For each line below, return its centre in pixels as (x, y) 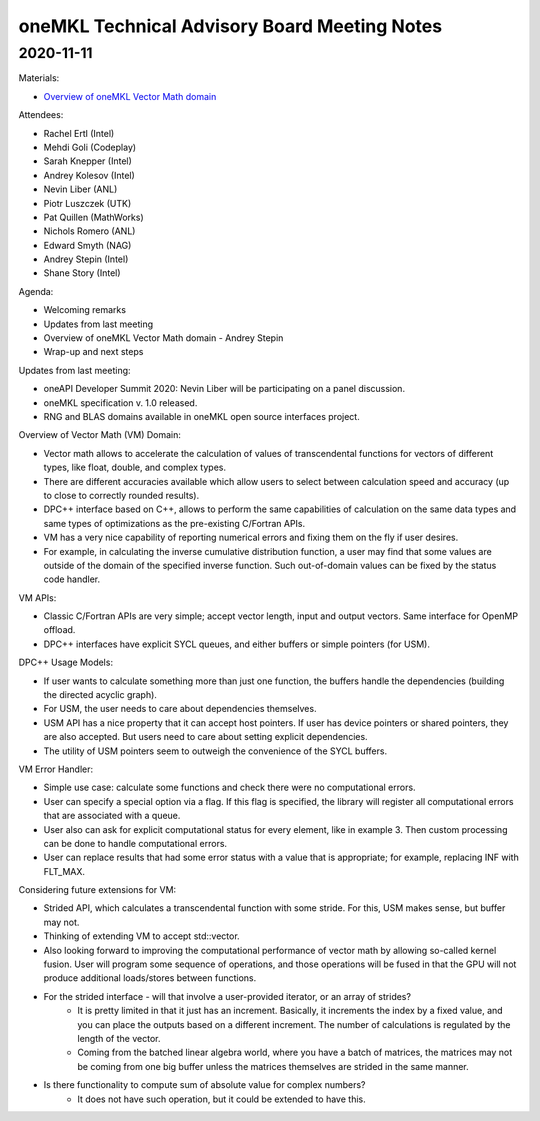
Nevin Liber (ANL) (80, 189)
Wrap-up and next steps (93, 352)
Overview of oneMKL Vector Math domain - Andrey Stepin (163, 338)
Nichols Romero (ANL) (89, 231)
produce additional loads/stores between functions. (150, 978)
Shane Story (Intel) (82, 273)
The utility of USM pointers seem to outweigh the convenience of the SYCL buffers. (215, 751)
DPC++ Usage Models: (66, 662)
